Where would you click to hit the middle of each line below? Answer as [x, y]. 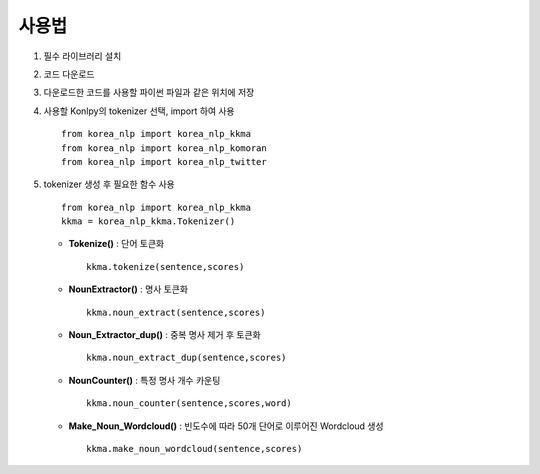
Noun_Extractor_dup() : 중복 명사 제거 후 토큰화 [164, 335]
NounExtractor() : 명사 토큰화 [128, 289]
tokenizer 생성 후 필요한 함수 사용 [109, 184]
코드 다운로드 [69, 74]
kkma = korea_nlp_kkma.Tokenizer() [148, 221]
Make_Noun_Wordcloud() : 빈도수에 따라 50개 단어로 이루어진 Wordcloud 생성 [226, 426]
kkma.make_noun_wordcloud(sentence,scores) [194, 448]
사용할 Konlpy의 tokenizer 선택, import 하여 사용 [139, 111]
